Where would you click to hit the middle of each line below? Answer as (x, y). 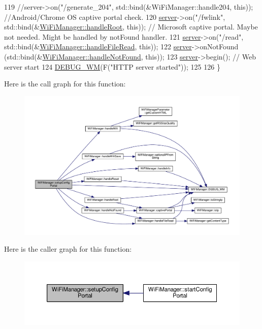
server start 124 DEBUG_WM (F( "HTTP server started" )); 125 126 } (112, 66)
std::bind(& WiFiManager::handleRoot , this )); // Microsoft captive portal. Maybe (131, 27)
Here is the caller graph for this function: (68, 249)
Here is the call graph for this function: (65, 84)
